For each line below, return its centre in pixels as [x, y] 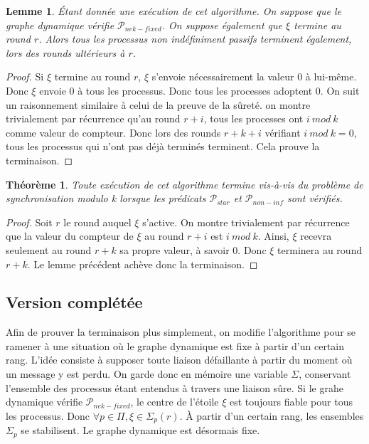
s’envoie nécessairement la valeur [223, 76]
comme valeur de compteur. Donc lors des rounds [113, 132]
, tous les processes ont [253, 118]
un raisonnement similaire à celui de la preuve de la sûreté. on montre [158, 104]
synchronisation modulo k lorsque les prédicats [106, 198]
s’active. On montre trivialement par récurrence [246, 222]
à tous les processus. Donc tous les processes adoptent [195, 90]
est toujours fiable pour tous [291, 402]
